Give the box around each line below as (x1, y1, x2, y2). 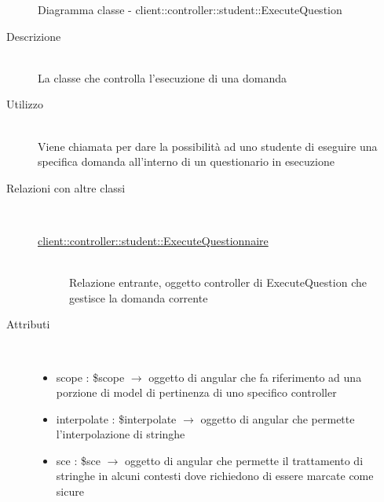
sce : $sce (56, 452, 101, 468)
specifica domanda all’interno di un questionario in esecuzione (38, 153, 335, 170)
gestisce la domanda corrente (69, 289, 208, 306)
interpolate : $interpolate (56, 410, 177, 427)
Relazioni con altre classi (6, 179, 126, 196)
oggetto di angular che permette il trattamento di (124, 452, 364, 468)
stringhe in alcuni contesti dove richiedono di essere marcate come (56, 467, 374, 484)
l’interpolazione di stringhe (56, 426, 185, 442)
